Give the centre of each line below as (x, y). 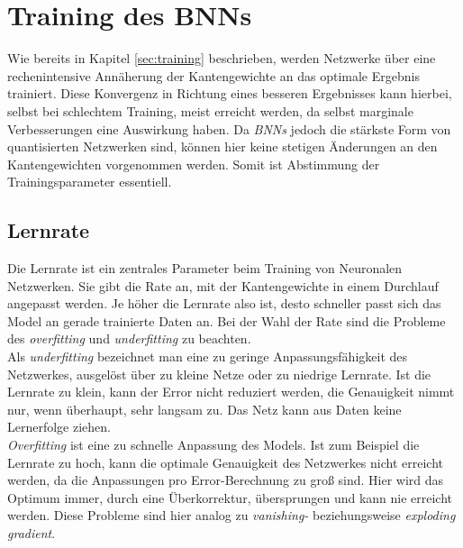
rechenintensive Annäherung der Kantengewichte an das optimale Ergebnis (213, 75)
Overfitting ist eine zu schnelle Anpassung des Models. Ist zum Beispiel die (213, 445)
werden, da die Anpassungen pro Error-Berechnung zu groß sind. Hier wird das (226, 480)
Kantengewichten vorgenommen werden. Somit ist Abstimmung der (194, 164)
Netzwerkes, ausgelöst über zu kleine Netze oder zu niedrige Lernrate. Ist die (219, 374)
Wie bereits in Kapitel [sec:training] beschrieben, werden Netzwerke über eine (222, 58)
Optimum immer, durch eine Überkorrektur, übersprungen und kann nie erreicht (230, 497)
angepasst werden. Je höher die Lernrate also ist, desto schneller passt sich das (224, 303)
